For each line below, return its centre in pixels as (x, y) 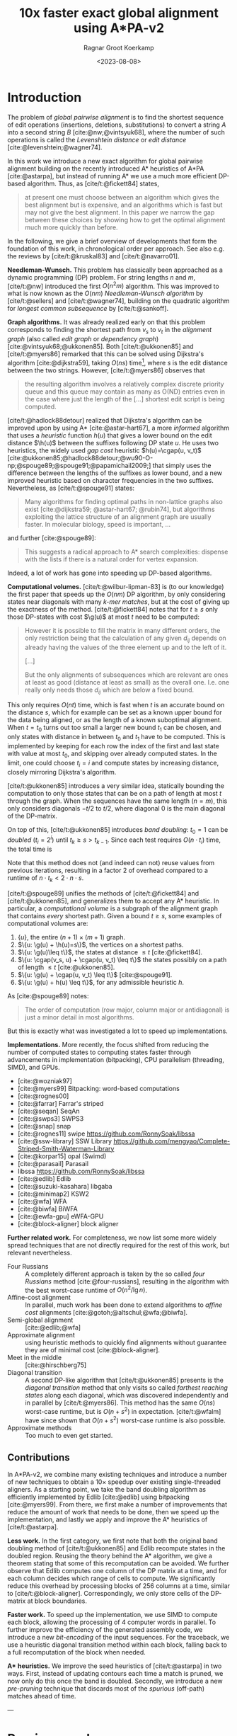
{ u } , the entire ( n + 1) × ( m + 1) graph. (71, 937)
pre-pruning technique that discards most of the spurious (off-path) (106, 1689)
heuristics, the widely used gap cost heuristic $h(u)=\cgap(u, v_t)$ (104, 450)
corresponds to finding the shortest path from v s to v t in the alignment (110, 331)
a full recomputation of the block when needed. (77, 1652)
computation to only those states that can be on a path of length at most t (115, 793)
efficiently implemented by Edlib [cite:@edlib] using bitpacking (98, 1497)
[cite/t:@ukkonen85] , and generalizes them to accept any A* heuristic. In (113, 901)
